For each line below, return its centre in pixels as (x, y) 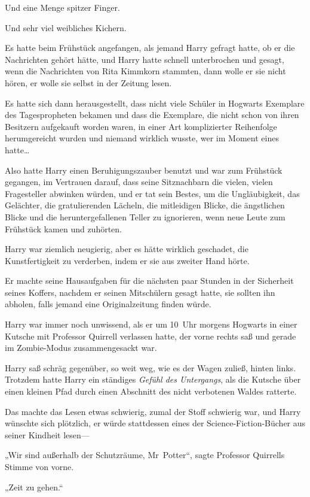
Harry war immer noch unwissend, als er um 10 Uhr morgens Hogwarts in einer (151, 324)
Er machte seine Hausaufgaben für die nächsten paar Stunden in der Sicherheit (149, 281)
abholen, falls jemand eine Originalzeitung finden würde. (108, 304)
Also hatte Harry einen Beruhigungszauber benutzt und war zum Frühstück (144, 170)
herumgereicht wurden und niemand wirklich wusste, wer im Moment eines (142, 138)
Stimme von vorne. (39, 466)
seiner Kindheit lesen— (47, 434)
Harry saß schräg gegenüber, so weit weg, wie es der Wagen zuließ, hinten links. (151, 367)
